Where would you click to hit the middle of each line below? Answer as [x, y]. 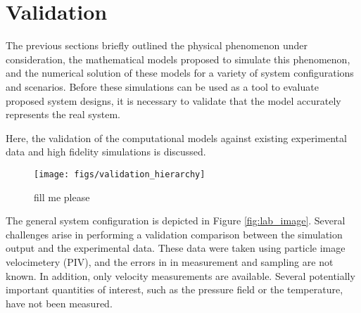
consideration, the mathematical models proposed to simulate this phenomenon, [178, 59]
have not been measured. [59, 303]
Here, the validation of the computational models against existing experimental [176, 138]
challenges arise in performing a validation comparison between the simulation [174, 234]
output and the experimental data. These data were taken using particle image [176, 248]
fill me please [62, 197]
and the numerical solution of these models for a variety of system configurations [180, 73]
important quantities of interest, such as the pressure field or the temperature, [175, 289]
